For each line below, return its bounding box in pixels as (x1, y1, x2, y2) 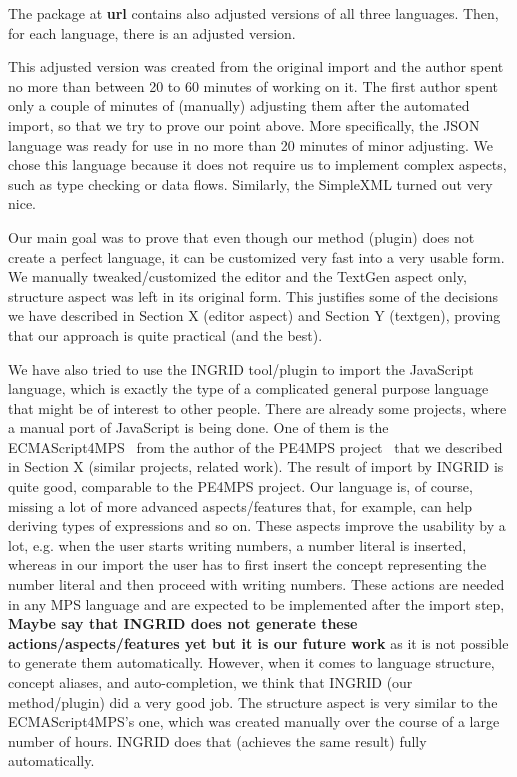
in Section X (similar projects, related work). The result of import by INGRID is (8, 456, 504, 477)
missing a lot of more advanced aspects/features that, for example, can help (8, 495, 473, 516)
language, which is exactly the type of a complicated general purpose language (8, 378, 489, 399)
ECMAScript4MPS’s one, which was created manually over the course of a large (8, 711, 500, 732)
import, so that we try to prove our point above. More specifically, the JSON (8, 114, 480, 135)
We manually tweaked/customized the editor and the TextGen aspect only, (8, 266, 467, 287)
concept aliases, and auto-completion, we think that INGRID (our (8, 672, 413, 692)
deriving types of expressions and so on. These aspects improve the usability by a (8, 515, 506, 536)
